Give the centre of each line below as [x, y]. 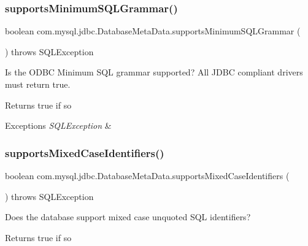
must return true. [38, 84]
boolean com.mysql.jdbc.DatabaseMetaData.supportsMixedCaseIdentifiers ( [147, 175]
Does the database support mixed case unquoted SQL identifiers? [128, 217]
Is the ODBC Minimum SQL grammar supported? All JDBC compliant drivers [154, 72]
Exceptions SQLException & [58, 125]
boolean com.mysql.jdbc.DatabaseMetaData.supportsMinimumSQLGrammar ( [153, 31]
